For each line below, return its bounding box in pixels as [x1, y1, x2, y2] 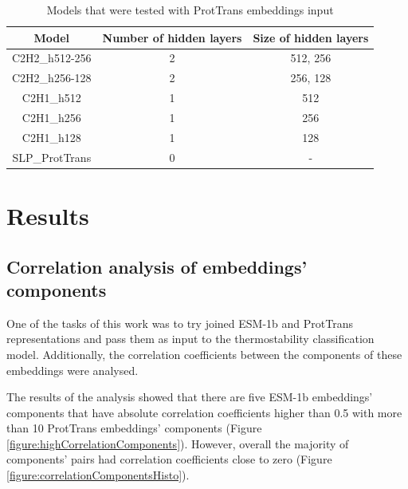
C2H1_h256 [22, 108, 81, 125]
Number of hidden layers [102, 29, 242, 45]
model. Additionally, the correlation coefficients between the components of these [6, 345, 402, 362]
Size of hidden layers [253, 29, 369, 45]
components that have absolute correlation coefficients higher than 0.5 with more [6, 404, 402, 420]
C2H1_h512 [22, 89, 81, 106]
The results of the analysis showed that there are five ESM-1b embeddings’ [6, 388, 373, 405]
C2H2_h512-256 [12, 49, 92, 66]
